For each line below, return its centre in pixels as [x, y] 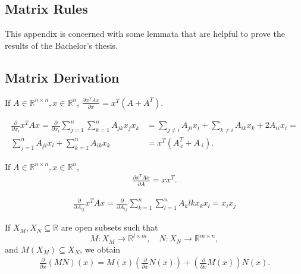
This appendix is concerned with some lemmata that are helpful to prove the [145, 34]
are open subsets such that [109, 227]
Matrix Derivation [62, 77]
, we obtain [100, 249]
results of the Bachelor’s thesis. [62, 45]
